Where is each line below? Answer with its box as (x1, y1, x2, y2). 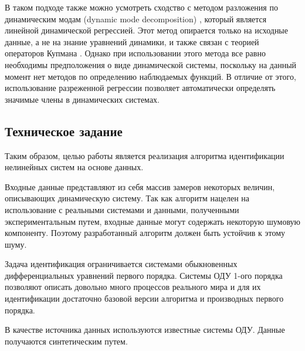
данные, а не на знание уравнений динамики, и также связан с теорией (5, 35, 259, 48)
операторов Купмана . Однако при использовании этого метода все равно (5, 47, 266, 59)
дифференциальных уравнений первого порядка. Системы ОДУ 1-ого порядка (5, 269, 283, 281)
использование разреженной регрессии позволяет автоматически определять (5, 82, 276, 94)
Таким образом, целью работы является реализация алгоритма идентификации (5, 149, 284, 161)
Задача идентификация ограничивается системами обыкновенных (5, 258, 238, 270)
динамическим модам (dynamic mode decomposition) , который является (5, 12, 267, 25)
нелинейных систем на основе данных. (5, 161, 144, 173)
